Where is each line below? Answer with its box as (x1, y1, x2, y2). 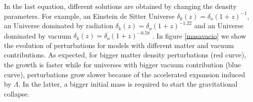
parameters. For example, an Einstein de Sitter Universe (4, 10, 175, 21)
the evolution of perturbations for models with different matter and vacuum (4, 40, 234, 50)
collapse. (4, 88, 30, 99)
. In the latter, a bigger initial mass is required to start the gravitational (18, 79, 238, 89)
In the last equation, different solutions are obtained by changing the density (4, 1, 237, 11)
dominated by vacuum (4, 30, 71, 41)
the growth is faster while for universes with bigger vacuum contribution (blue (4, 59, 241, 70)
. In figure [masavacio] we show (152, 30, 247, 41)
